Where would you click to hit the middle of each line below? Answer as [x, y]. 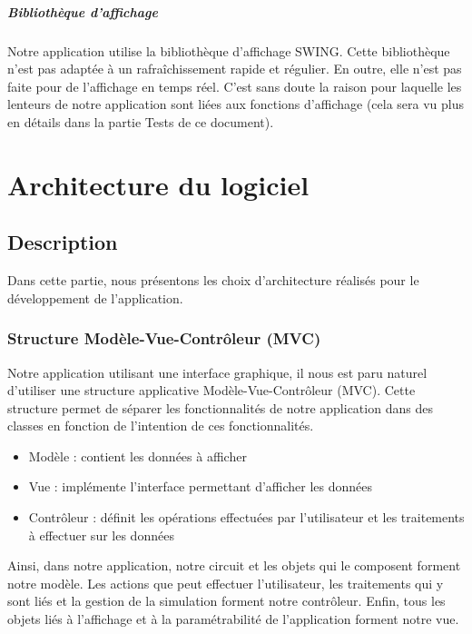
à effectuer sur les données [101, 535]
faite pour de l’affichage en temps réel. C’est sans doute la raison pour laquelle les [235, 86]
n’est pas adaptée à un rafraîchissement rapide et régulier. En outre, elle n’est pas [235, 69]
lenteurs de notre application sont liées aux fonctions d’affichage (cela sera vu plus [236, 104]
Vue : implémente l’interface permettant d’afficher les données [201, 486]
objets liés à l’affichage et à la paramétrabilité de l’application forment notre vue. [233, 619]
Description [63, 242]
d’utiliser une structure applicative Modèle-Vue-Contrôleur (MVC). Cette [211, 390]
